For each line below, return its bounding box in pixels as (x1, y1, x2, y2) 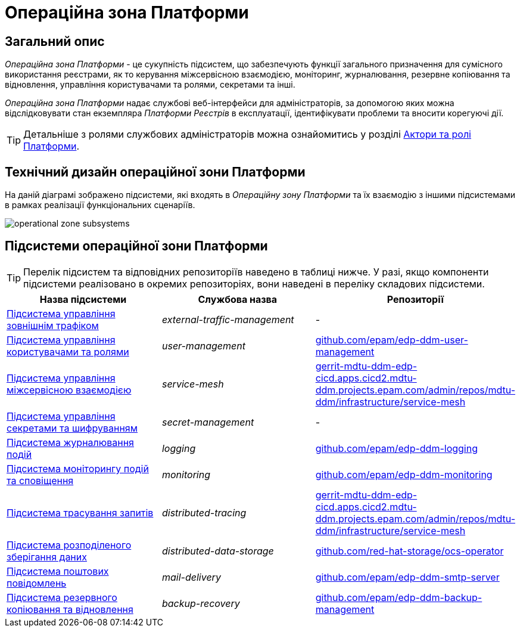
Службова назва (198, 293, 278, 305)
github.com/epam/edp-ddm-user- (315, 333, 468, 346)
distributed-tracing (161, 506, 247, 519)
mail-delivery (161, 571, 221, 583)
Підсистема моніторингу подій (7, 462, 149, 475)
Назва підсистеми (39, 293, 127, 305)
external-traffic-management (161, 313, 294, 326)
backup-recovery (161, 597, 240, 609)
